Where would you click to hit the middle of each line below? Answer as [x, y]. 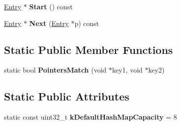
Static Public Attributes [67, 96]
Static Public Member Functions [89, 49]
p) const [87, 23]
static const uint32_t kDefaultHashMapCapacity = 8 [90, 117]
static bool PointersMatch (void [55, 70]
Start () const [51, 6]
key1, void [127, 70]
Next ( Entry [49, 23]
